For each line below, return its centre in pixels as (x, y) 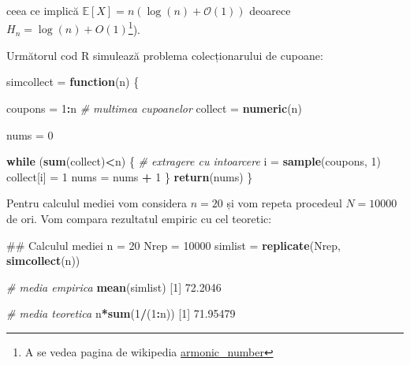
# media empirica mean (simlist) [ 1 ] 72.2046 (114, 287)
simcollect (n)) (43, 261)
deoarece (270, 10)
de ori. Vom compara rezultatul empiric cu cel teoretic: (139, 218)
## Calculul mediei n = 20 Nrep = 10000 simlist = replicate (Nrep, (174, 245)
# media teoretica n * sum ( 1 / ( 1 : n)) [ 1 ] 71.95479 (121, 313)
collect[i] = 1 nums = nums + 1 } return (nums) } (130, 176)
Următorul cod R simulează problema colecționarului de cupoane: (165, 55)
